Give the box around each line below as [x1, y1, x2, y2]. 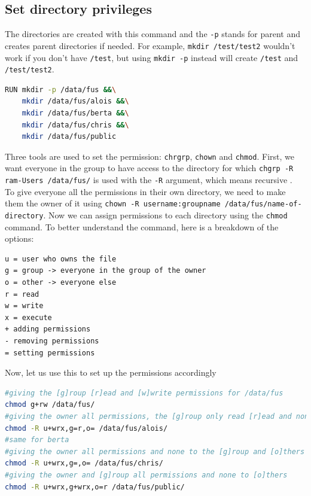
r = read [5, 290, 39, 299]
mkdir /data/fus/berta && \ [22, 109, 129, 118]
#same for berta [5, 436, 69, 445]
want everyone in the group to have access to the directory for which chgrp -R [5, 162, 294, 174]
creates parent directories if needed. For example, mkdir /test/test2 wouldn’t [5, 39, 295, 51]
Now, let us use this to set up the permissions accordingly [5, 366, 217, 379]
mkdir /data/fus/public [22, 132, 117, 141]
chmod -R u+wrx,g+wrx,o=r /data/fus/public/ [5, 482, 185, 491]
